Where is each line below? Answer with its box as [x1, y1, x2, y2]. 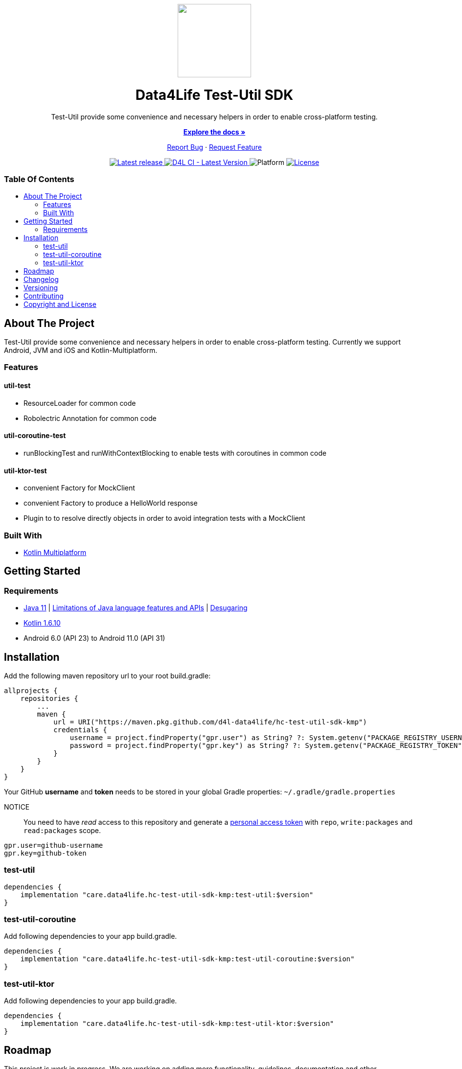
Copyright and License [23, 300, 96, 309]
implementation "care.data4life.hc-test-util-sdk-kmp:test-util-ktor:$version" [20, 1020, 334, 1028]
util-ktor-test [4, 466, 47, 475]
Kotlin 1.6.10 [23, 619, 61, 627]
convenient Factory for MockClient [23, 484, 135, 492]
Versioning [23, 283, 58, 292]
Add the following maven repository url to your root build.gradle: [4, 671, 211, 680]
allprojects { [4, 686, 58, 695]
